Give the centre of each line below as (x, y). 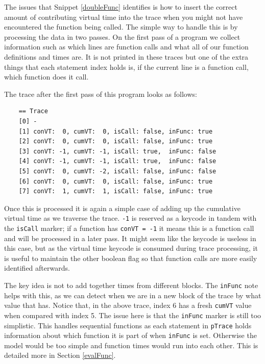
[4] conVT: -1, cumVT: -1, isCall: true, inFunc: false (117, 161)
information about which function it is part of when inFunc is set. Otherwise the (130, 335)
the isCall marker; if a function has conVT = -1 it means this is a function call (129, 228)
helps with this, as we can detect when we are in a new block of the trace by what (133, 295)
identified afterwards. (37, 268)
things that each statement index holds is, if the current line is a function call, (126, 67)
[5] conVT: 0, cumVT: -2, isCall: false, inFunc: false (117, 171)
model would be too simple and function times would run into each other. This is (131, 345)
